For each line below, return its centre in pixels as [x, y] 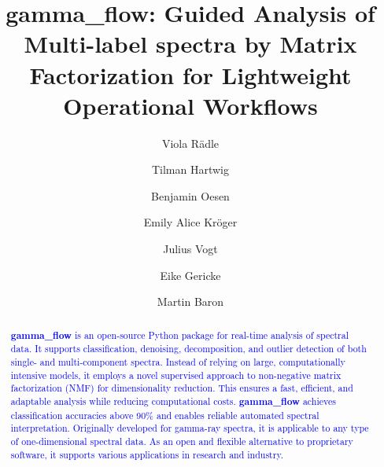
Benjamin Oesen [190, 195]
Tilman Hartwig [190, 169]
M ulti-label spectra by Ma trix [190, 44]
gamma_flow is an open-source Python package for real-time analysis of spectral [180, 335]
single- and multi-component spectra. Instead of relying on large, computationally [178, 361]
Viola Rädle [190, 143]
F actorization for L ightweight [190, 74]
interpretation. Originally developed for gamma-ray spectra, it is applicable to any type [190, 428]
